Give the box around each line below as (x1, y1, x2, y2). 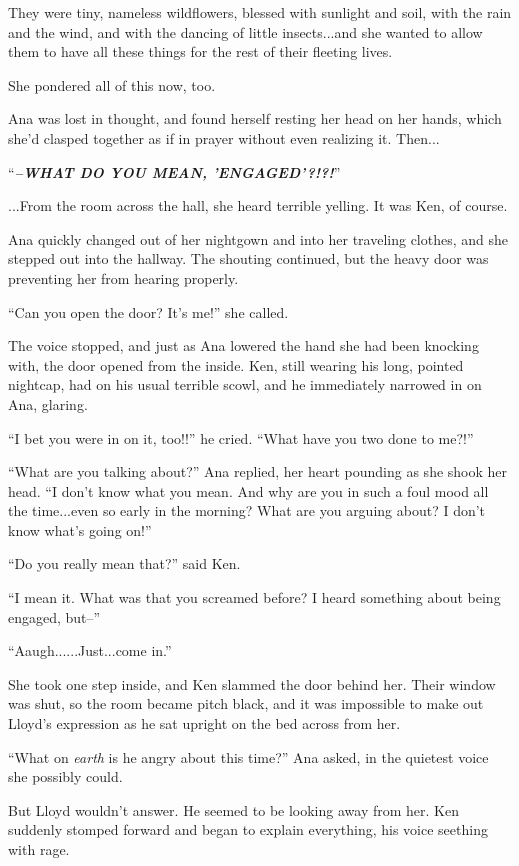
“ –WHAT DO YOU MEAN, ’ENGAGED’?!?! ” (8, 161, 341, 182)
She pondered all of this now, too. (8, 74, 216, 95)
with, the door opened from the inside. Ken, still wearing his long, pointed (8, 354, 464, 375)
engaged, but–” (8, 606, 101, 627)
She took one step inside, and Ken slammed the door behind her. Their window (8, 673, 496, 694)
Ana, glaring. (8, 393, 88, 414)
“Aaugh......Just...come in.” (8, 640, 172, 661)
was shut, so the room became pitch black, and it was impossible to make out (8, 693, 484, 714)
